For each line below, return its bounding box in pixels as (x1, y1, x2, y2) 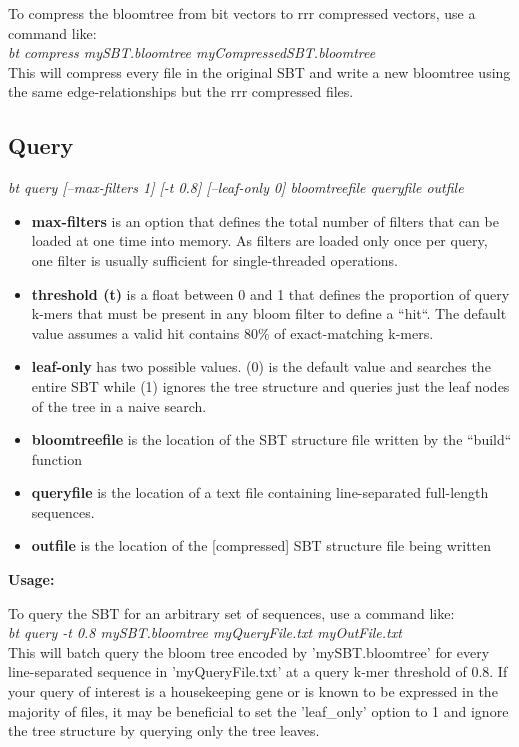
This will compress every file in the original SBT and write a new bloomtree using (8, 61, 511, 82)
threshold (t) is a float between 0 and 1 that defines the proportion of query (31, 283, 510, 304)
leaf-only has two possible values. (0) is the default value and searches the (31, 356, 491, 377)
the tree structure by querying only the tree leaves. (8, 720, 320, 741)
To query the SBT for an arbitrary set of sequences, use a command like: (8, 602, 455, 623)
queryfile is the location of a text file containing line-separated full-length (31, 482, 489, 503)
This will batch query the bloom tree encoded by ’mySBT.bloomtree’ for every (8, 641, 490, 662)
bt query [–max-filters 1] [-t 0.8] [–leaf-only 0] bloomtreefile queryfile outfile (8, 177, 464, 198)
